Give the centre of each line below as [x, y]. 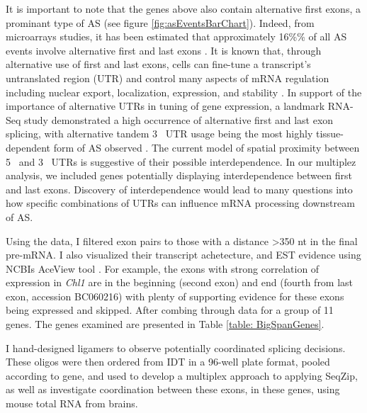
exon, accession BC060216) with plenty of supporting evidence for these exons [175, 296]
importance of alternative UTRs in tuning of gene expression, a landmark [165, 106]
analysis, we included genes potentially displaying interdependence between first [179, 175]
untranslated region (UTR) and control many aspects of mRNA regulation [168, 78]
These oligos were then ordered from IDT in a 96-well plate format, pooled [168, 362]
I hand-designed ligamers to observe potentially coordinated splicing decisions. [176, 347]
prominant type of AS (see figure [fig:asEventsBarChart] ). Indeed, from [160, 22]
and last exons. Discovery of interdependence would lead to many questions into [179, 189]
